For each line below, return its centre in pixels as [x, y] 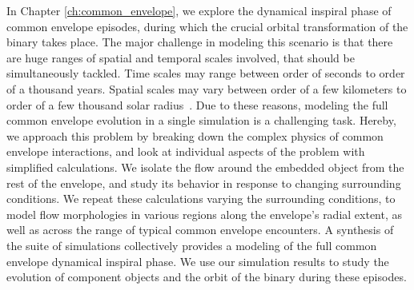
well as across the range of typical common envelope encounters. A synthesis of [200, 230]
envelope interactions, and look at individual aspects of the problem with [186, 151]
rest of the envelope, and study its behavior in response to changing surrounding [204, 183]
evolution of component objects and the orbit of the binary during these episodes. [207, 277]
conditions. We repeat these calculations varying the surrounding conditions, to [201, 199]
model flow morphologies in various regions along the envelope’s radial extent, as [205, 214]
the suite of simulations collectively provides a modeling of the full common [192, 245]
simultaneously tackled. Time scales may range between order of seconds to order [206, 73]
